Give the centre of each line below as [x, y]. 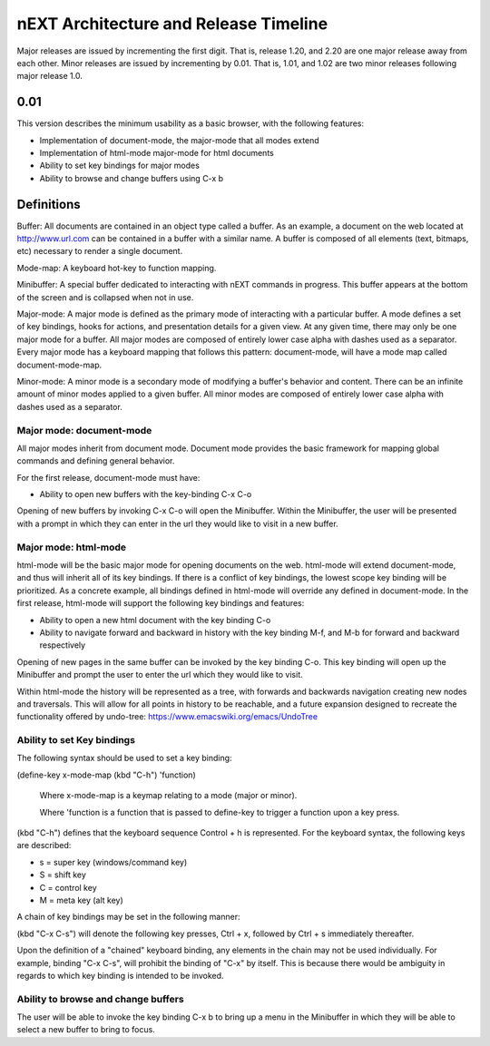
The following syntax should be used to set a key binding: [124, 758]
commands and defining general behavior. [96, 461]
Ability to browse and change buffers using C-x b [132, 178]
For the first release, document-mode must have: [108, 477]
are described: [44, 846]
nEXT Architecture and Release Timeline [172, 24]
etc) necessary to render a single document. [100, 251]
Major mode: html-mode [72, 547]
